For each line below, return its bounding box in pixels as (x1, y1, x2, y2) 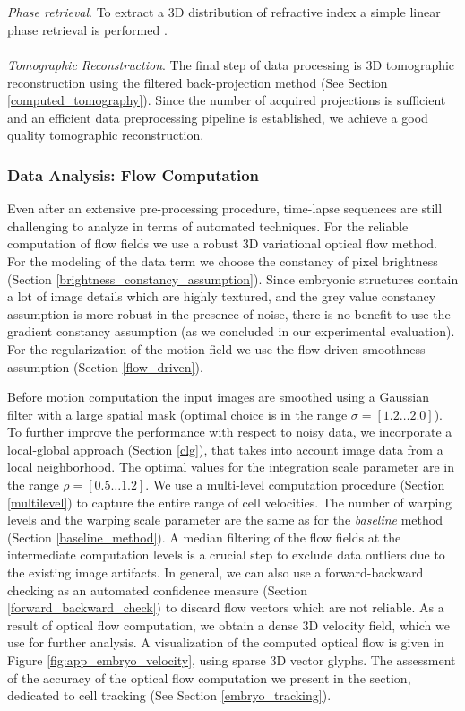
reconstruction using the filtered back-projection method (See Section (7, 73, 388, 91)
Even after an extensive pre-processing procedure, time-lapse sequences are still (7, 199, 443, 218)
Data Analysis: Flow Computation (7, 163, 260, 186)
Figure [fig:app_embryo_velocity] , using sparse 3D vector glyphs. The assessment (7, 651, 456, 669)
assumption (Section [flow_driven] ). (7, 357, 203, 376)
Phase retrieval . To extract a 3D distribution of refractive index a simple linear (7, 3, 441, 22)
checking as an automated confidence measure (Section (7, 580, 307, 599)
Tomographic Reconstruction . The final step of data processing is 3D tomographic (7, 55, 455, 74)
